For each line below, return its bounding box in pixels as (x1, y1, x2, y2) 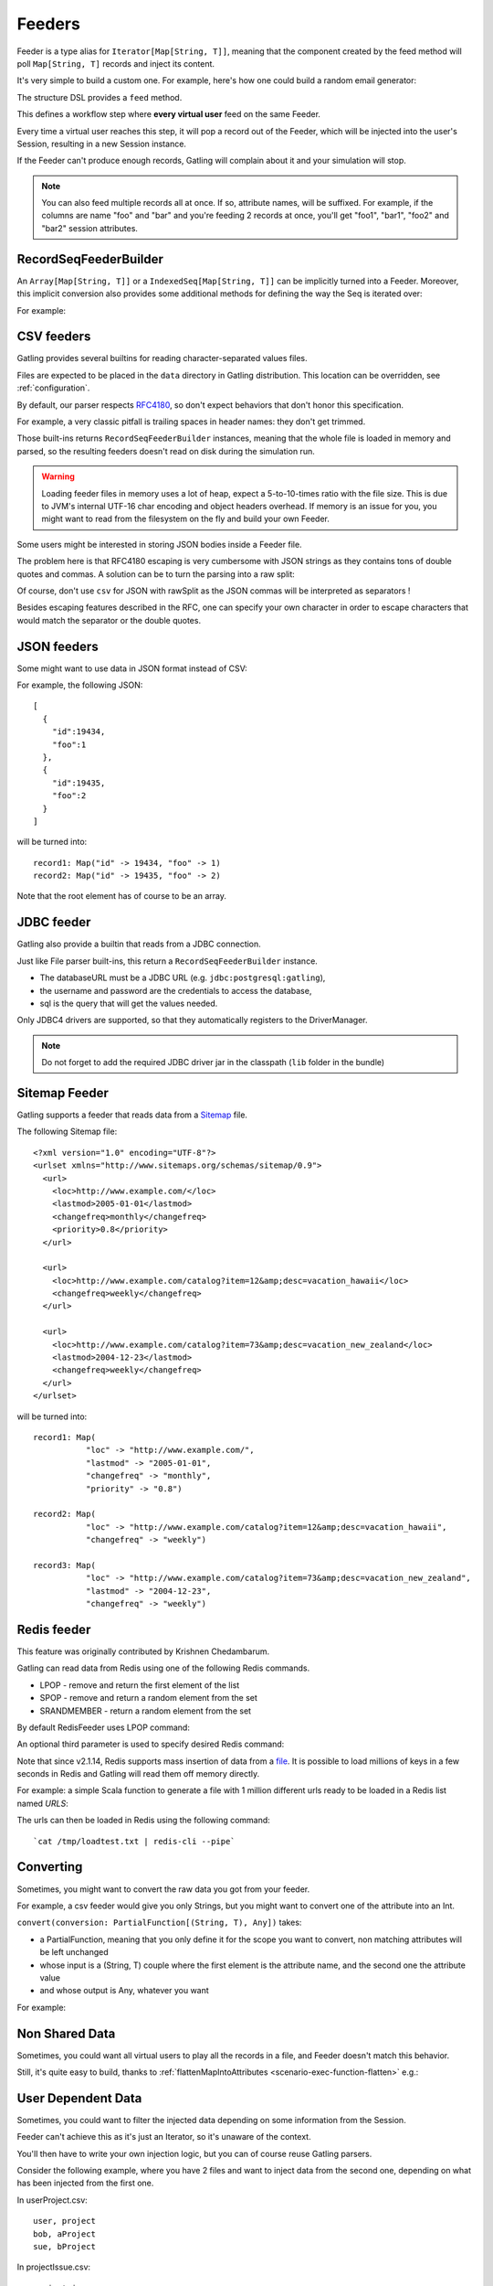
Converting (16, 1859, 83, 1875)
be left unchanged (39, 1947, 109, 1958)
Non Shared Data (16, 2025, 116, 2041)
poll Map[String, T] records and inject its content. (16, 58, 215, 69)
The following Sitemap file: (16, 1126, 118, 1138)
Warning (41, 471, 75, 482)
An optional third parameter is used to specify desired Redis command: (16, 1738, 285, 1750)
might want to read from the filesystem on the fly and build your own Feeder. (41, 513, 330, 525)
